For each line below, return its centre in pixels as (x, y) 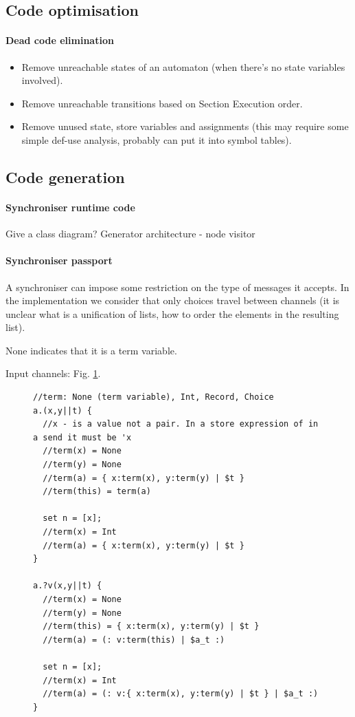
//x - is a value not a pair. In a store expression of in (181, 424)
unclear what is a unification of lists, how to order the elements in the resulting (172, 313)
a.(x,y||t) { (62, 410)
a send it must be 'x (82, 437)
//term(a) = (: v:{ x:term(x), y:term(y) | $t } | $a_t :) (181, 694)
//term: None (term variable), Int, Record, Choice (153, 397)
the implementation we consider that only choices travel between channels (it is (173, 300)
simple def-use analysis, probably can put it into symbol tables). (157, 139)
